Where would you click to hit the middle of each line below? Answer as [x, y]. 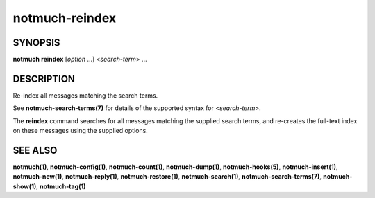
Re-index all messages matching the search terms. [85, 95]
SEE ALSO [35, 150]
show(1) [25, 186]
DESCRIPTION [44, 79]
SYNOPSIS [36, 43]
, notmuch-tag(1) [61, 186]
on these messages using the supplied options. [81, 131]
